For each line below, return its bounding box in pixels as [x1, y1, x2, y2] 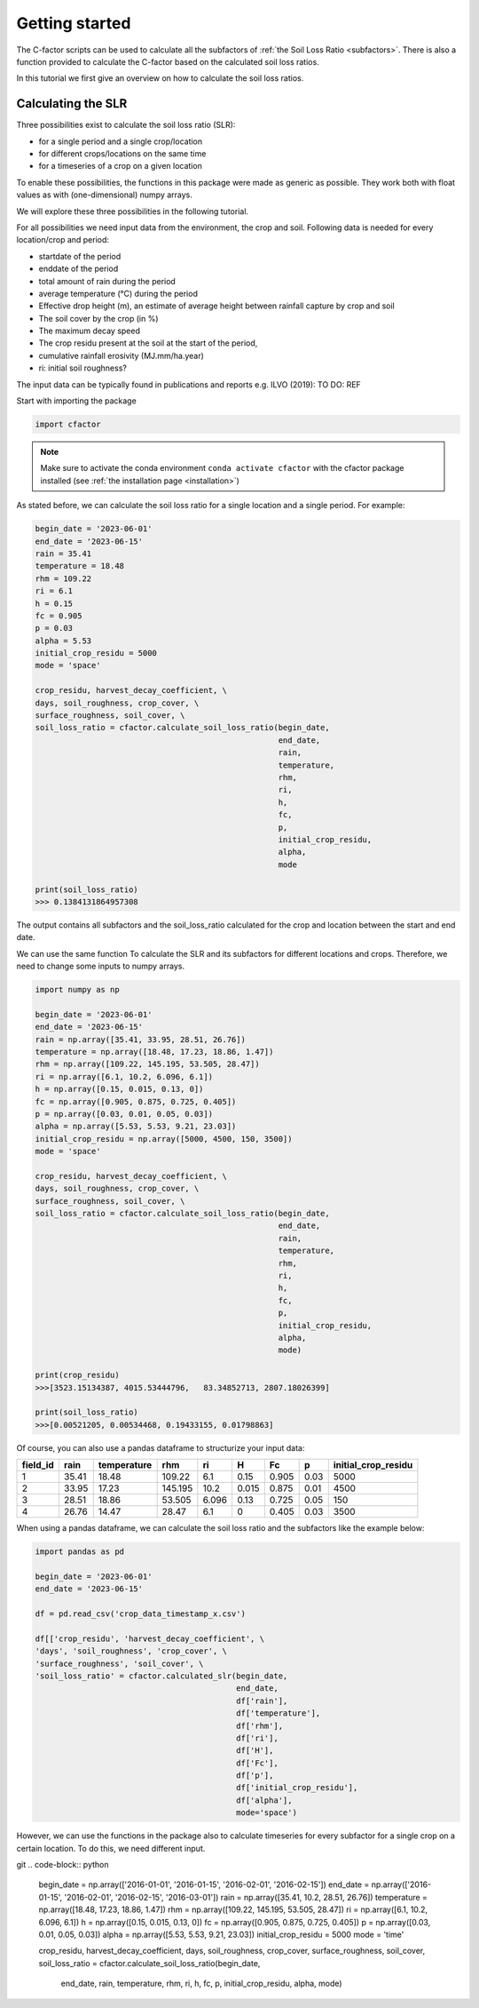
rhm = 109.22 [35, 573, 92, 584]
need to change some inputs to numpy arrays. [16, 960, 185, 972]
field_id [21, 1459, 55, 1471]
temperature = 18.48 [35, 561, 124, 571]
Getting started [16, 13, 131, 33]
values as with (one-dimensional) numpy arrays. [16, 189, 192, 200]
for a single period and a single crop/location [38, 136, 203, 147]
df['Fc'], [236, 1757, 279, 1768]
